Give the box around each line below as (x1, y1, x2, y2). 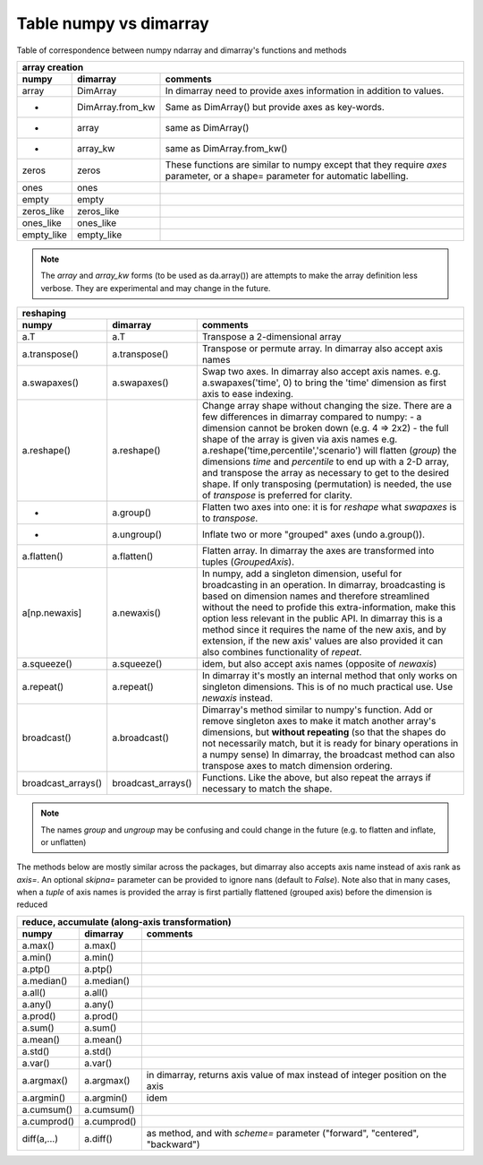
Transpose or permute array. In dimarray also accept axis (201, 342, 443, 355)
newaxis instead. (201, 692, 273, 704)
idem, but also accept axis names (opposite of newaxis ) (201, 658, 437, 670)
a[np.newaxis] (21, 607, 82, 619)
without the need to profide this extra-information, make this (201, 601, 456, 614)
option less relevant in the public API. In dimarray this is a (201, 612, 443, 625)
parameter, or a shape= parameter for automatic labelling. (165, 169, 409, 182)
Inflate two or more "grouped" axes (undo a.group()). (201, 529, 425, 541)
